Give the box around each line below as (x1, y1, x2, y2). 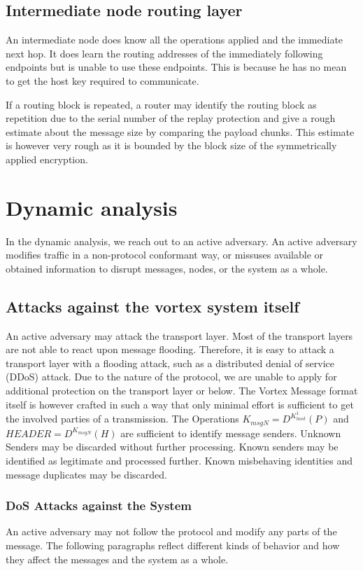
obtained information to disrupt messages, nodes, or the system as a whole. (6, 261, 328, 275)
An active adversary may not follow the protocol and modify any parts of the (6, 524, 337, 539)
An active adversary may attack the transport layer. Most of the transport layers (6, 328, 353, 343)
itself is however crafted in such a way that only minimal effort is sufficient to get (6, 397, 354, 411)
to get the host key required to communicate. (6, 73, 199, 88)
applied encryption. (6, 151, 88, 166)
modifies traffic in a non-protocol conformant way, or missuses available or (6, 247, 324, 262)
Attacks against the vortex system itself (6, 295, 299, 317)
